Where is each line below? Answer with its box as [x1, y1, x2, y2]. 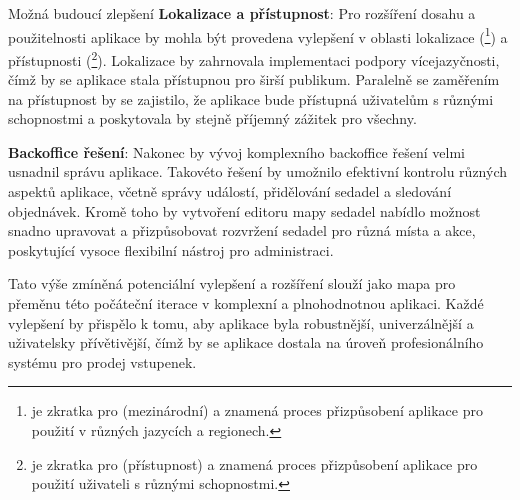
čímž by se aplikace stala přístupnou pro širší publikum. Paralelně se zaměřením [8, 69, 500, 90]
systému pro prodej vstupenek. [8, 351, 197, 372]
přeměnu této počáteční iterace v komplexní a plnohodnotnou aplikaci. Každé [8, 293, 484, 314]
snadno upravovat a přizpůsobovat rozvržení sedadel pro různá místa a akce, [8, 220, 476, 241]
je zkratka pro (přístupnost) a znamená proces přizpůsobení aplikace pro [31, 453, 478, 474]
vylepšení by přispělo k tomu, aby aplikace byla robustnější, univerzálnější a [8, 312, 474, 333]
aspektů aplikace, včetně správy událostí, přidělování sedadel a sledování [8, 181, 452, 202]
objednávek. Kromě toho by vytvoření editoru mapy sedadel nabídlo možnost [8, 200, 481, 221]
